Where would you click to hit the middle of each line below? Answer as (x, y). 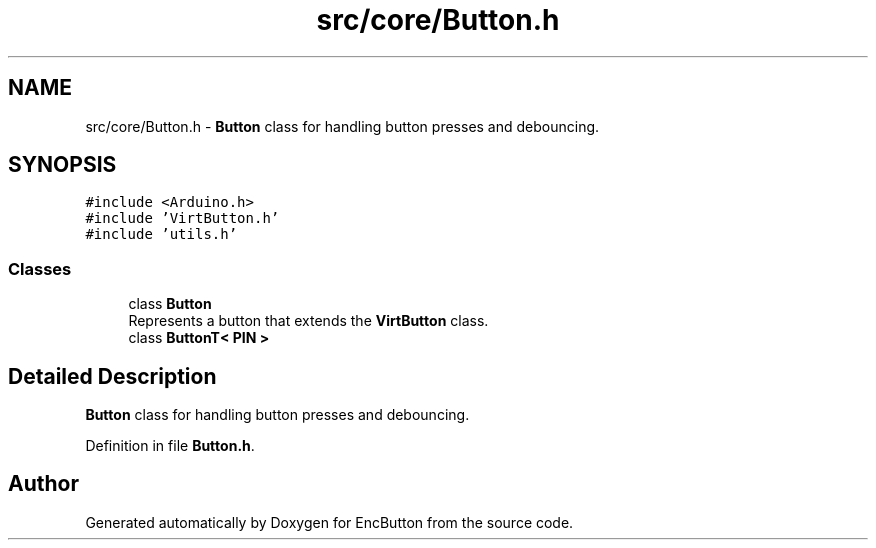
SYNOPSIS (62, 165)
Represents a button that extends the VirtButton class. (308, 321)
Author (43, 484)
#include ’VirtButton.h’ (182, 218)
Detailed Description (112, 376)
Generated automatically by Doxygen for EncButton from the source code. (329, 522)
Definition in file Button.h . (170, 446)
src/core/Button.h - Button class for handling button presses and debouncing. (342, 126)
